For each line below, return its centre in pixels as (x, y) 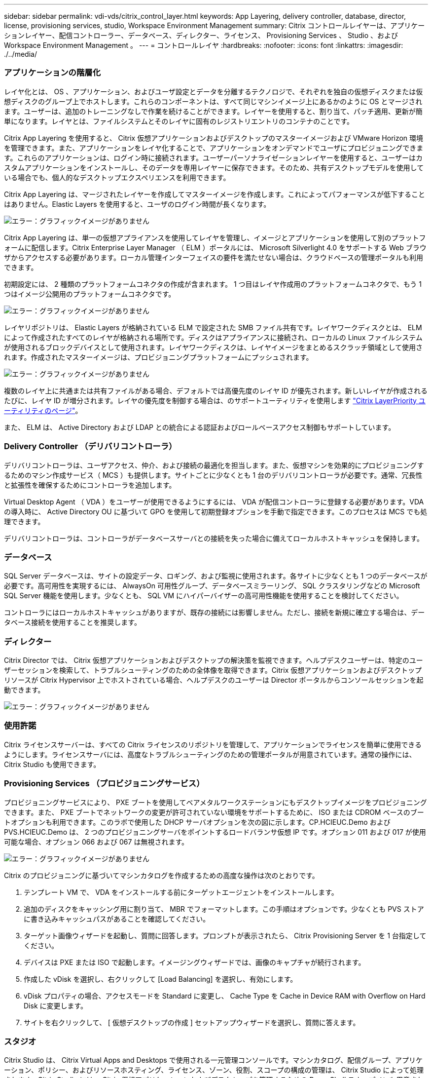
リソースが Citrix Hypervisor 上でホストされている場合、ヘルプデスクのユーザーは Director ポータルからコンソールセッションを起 (214, 680)
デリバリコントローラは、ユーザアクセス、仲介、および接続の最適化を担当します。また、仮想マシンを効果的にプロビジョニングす (214, 465)
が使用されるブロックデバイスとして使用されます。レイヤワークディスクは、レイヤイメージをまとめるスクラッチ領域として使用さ (213, 347)
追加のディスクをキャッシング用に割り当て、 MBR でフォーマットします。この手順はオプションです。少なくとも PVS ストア (224, 909)
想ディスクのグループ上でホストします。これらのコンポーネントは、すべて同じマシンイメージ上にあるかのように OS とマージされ (213, 101)
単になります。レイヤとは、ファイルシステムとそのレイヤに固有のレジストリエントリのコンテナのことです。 (179, 121)
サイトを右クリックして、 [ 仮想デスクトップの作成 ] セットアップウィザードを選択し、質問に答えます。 (192, 1022)
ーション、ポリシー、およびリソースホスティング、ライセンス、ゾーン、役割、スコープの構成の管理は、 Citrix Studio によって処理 (214, 1070)
